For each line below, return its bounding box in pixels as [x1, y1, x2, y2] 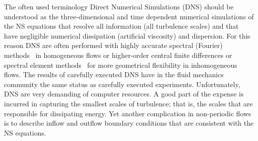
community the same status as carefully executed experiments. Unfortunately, [4, 79, 241, 89]
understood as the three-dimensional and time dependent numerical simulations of [4, 11, 254, 21]
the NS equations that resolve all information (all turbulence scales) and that [4, 21, 239, 31]
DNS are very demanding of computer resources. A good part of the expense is [4, 89, 244, 99]
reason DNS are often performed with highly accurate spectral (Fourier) [4, 40, 223, 50]
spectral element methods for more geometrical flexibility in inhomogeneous [4, 59, 237, 70]
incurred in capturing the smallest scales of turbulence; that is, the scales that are [4, 98, 253, 108]
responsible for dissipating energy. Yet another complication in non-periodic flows [4, 108, 252, 118]
